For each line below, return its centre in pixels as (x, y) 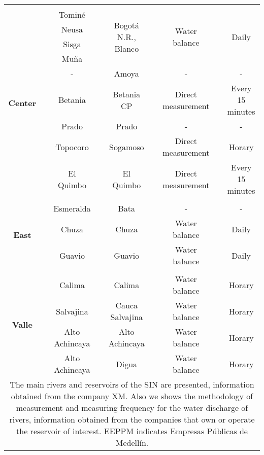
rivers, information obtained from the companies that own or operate (132, 419)
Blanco (127, 48)
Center (22, 102)
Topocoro (72, 147)
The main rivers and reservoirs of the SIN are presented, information (132, 384)
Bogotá (127, 25)
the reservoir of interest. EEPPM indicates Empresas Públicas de (132, 431)
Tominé (72, 14)
